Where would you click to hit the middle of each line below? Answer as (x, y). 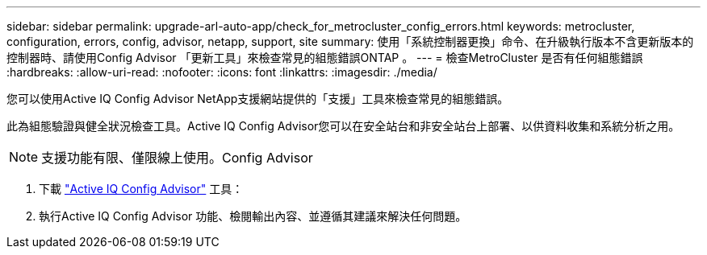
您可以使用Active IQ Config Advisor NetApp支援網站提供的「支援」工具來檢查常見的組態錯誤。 (258, 99)
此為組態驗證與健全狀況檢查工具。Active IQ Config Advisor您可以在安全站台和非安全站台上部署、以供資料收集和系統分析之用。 (343, 126)
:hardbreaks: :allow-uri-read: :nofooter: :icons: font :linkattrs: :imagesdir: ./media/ (222, 72)
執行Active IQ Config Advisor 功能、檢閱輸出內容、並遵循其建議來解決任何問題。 (253, 216)
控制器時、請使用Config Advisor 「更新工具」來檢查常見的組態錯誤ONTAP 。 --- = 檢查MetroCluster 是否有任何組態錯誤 (325, 58)
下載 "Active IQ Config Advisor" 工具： (141, 189)
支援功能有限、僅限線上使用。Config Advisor (177, 158)
